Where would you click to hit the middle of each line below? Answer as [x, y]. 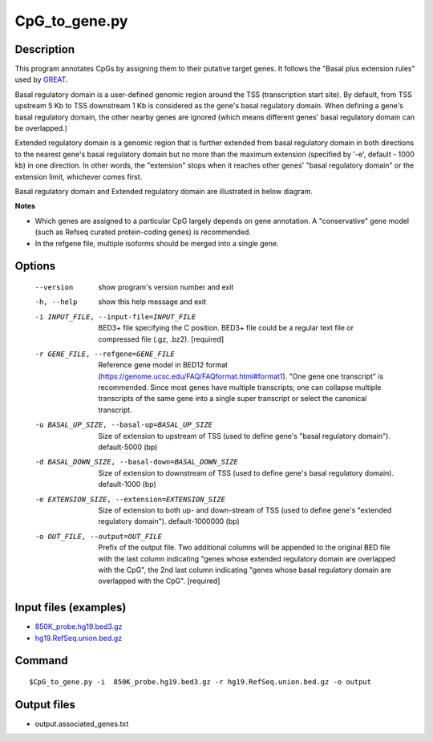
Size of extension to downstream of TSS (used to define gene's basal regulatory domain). [246, 472]
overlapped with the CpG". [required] [159, 581]
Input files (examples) [71, 608]
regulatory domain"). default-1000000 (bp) [169, 521]
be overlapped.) [41, 128]
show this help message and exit [152, 302]
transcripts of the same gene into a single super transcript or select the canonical [233, 399]
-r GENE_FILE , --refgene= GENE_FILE [105, 354]
